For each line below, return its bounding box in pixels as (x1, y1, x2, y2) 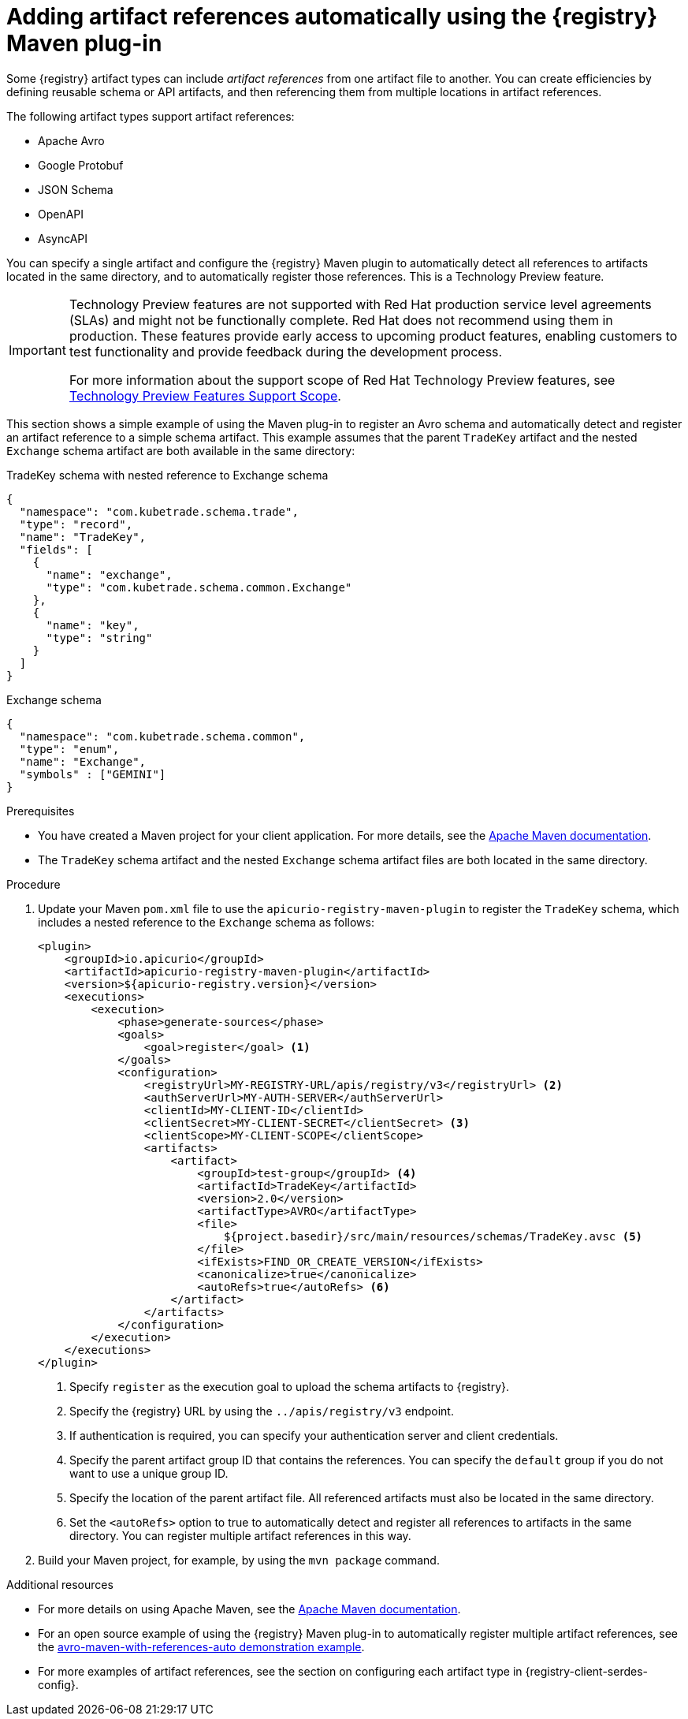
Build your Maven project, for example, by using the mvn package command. (38, 1553, 440, 1567)
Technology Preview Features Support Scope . (69, 387, 341, 404)
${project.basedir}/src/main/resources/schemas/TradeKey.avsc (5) (224, 1229, 643, 1243)
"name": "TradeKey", (19, 530, 147, 543)
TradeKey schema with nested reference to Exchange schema (6, 468, 329, 482)
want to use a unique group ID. (69, 1466, 229, 1480)
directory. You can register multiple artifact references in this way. (69, 1528, 411, 1542)
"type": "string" (46, 631, 153, 644)
